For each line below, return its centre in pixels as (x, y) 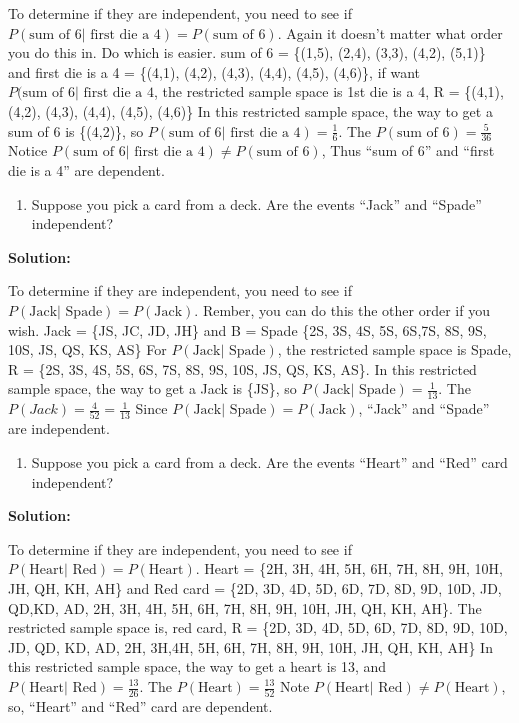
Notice (28, 150)
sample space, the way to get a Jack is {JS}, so (152, 388)
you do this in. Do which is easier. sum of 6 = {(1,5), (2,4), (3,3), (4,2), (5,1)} (247, 52)
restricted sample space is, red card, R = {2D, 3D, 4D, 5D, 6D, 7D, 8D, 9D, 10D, (258, 627)
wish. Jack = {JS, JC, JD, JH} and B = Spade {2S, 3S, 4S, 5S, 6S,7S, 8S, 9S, (247, 329)
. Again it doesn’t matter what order (390, 32)
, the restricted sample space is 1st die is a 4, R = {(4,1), (329, 91)
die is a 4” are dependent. (86, 169)
